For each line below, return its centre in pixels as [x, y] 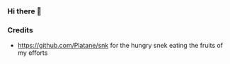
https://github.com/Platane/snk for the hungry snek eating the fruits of [120, 46]
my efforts [33, 53]
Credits [20, 30]
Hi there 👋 [25, 11]
